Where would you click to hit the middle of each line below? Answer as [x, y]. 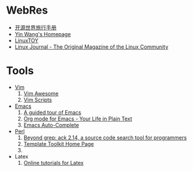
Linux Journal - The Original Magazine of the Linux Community [91, 47]
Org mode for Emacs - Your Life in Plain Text [78, 119]
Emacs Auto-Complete [51, 125]
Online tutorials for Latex [54, 163]
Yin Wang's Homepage [43, 34]
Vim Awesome [41, 93]
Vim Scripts [38, 100]
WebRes [27, 10]
